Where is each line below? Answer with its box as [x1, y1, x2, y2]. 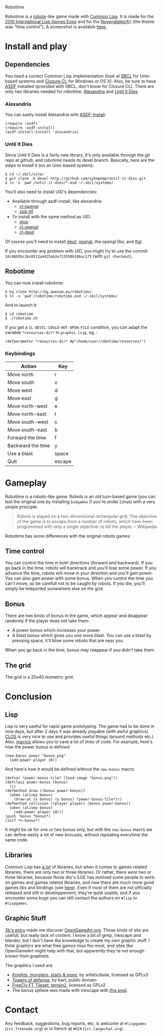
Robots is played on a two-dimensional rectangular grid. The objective [16, 513, 157, 519]
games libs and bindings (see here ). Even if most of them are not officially [5, 884, 152, 890]
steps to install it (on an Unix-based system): [5, 162, 94, 168]
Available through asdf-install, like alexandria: [12, 198, 103, 204]
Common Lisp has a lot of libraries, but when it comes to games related [5, 864, 147, 870]
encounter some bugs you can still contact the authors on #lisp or [5, 895, 138, 901]
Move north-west [7, 403, 48, 409]
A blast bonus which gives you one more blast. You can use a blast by [12, 632, 151, 638]
